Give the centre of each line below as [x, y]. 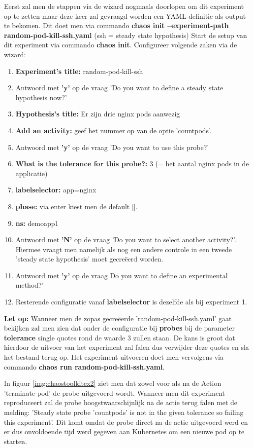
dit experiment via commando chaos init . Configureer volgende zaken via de [121, 45]
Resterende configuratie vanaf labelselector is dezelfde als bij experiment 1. [131, 302]
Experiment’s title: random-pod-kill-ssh [79, 71]
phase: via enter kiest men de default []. [77, 206]
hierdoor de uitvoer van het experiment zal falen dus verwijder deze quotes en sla [126, 347]
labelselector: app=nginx [56, 190]
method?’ [30, 285]
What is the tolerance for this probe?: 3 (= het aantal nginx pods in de [132, 164]
